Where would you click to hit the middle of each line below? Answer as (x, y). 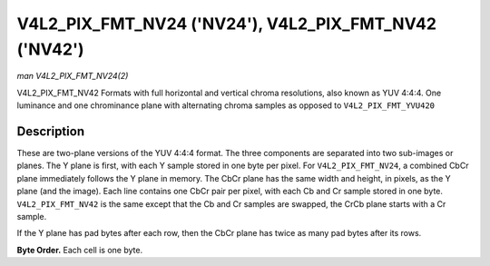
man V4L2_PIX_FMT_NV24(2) (73, 76)
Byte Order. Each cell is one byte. (80, 250)
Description (51, 131)
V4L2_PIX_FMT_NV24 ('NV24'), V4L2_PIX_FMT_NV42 (227, 24)
